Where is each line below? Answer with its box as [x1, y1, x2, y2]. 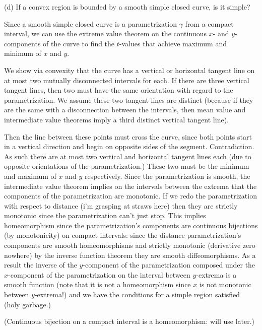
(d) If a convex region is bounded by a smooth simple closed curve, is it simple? [4, 2, 250, 12]
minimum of [4, 48, 41, 58]
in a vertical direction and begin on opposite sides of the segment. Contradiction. [4, 141, 254, 152]
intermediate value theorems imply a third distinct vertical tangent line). [4, 114, 229, 124]
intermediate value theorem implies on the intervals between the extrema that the [4, 180, 257, 191]
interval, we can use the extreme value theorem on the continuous [4, 28, 207, 39]
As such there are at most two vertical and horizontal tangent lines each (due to [4, 151, 251, 161]
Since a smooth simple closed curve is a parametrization [4, 18, 177, 29]
